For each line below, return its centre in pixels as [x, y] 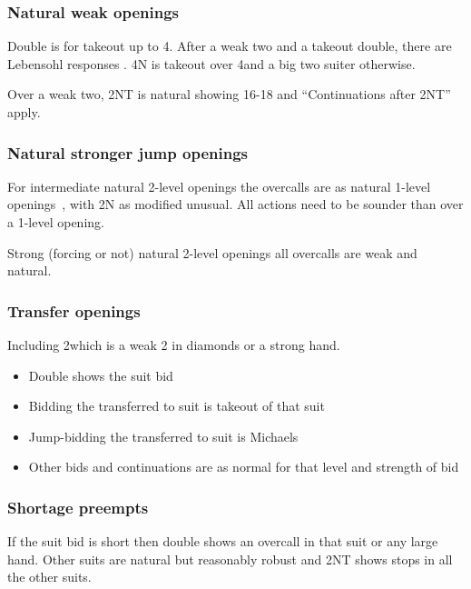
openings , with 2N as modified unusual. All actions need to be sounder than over [235, 204]
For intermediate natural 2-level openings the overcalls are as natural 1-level [219, 186]
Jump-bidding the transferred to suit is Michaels [163, 436]
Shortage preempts [78, 507]
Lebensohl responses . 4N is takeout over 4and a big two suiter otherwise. [211, 63]
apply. [24, 112]
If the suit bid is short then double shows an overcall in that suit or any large [223, 541]
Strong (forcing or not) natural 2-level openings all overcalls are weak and [212, 252]
